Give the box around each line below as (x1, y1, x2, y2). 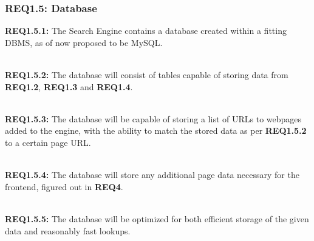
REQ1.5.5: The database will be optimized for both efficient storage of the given (5, 212, 309, 225)
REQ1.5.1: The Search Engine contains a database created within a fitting (5, 24, 287, 37)
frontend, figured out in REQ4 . (5, 180, 123, 193)
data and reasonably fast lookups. (5, 224, 131, 237)
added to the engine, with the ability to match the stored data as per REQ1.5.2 (5, 124, 307, 137)
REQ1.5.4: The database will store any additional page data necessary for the (5, 168, 299, 181)
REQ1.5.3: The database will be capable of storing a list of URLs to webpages (5, 112, 302, 125)
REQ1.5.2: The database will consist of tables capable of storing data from (5, 68, 288, 81)
